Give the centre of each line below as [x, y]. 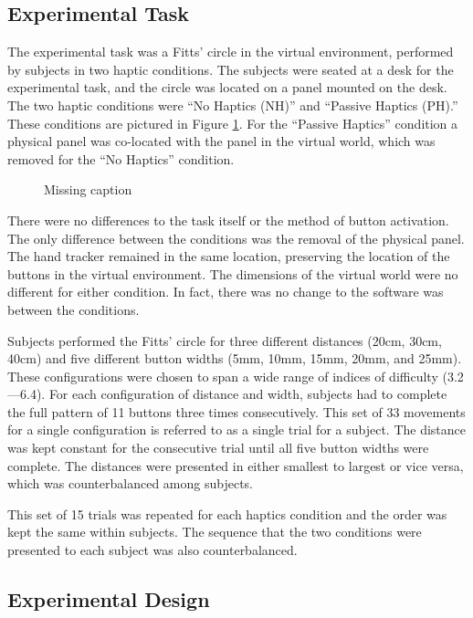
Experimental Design [109, 599]
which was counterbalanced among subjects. [130, 483]
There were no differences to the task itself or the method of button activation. [228, 220]
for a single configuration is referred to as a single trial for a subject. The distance [237, 429]
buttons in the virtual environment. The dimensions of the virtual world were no [233, 273]
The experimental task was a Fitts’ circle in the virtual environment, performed [231, 52]
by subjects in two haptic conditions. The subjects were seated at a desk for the [231, 69]
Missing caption [88, 189]
